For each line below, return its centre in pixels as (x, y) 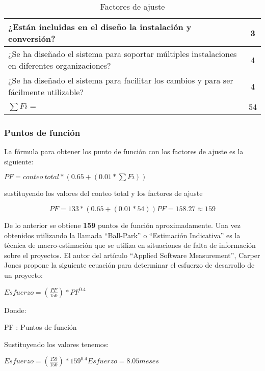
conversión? (32, 38)
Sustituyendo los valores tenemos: (57, 344)
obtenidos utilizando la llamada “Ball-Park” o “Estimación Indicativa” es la (122, 235)
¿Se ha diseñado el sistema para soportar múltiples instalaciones (123, 54)
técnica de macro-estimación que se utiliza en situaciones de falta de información (130, 245)
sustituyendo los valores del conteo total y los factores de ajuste (103, 193)
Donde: (15, 310)
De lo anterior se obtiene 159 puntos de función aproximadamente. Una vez (123, 225)
